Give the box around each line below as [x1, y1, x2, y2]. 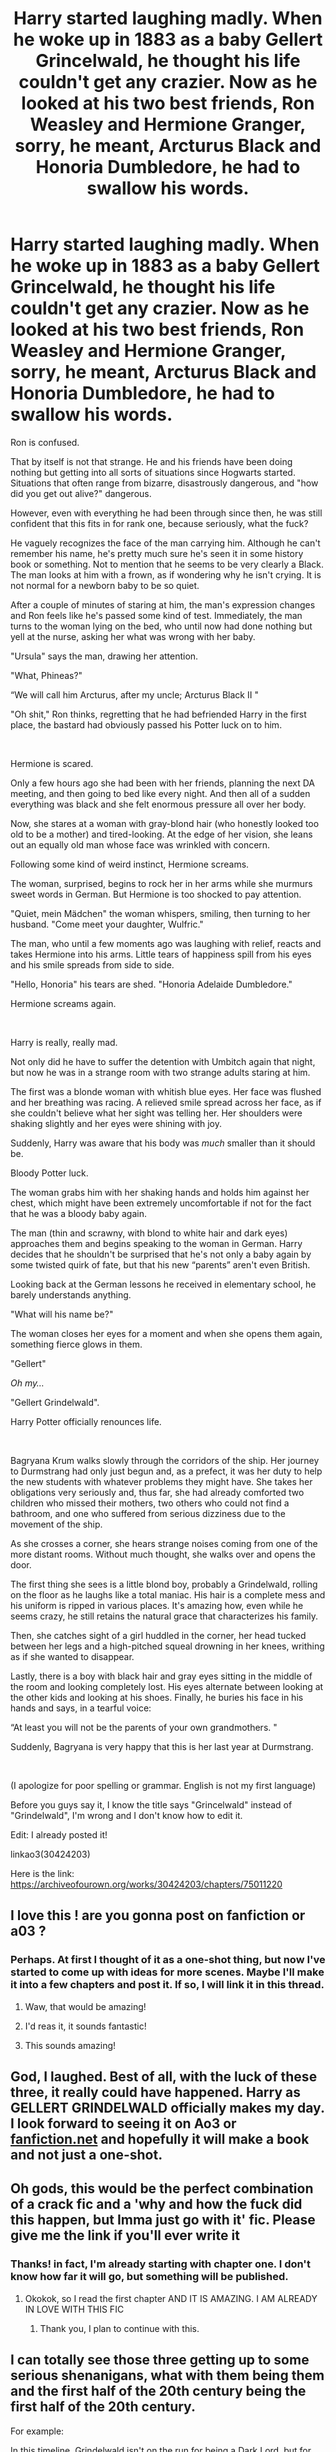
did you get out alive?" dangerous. [10, 487, 152, 499]
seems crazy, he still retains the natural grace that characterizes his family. [10, 1610, 318, 1622]
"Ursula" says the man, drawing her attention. [10, 650, 199, 662]
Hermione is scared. [10, 757, 94, 769]
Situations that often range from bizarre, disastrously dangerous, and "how [10, 477, 319, 489]
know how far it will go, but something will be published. [10, 2270, 289, 2284]
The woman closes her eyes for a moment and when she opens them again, [10, 1327, 323, 1339]
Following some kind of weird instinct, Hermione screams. [10, 858, 250, 870]
